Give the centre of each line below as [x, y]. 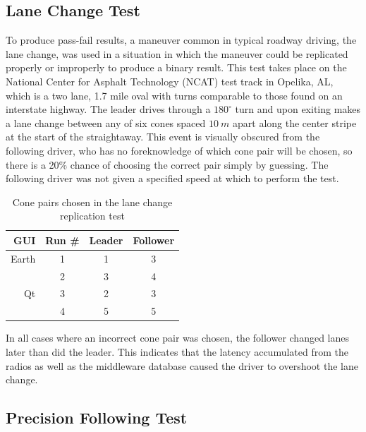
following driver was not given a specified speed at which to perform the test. [172, 178]
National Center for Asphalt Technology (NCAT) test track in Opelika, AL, [170, 81]
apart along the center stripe [295, 122]
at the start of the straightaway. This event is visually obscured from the [163, 137]
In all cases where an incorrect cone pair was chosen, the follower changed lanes [178, 338]
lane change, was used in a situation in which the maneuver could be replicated [177, 53]
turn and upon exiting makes [298, 109]
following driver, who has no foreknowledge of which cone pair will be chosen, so [179, 150]
